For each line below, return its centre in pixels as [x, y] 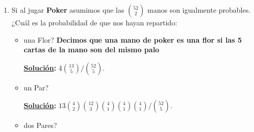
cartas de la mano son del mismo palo [92, 49]
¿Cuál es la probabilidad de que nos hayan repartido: [94, 22]
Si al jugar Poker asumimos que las [68, 10]
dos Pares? [40, 125]
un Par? [36, 87]
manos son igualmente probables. [199, 10]
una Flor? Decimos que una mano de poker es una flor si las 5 [133, 39]
